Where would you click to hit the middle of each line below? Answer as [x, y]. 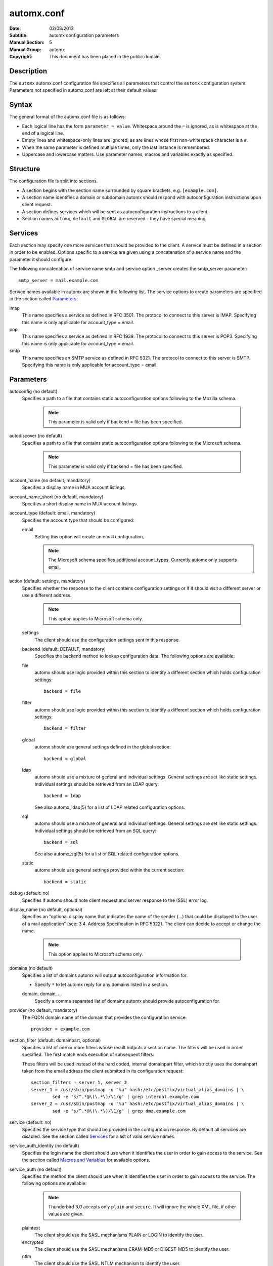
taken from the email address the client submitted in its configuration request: [103, 1071]
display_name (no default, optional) [46, 909]
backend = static [65, 882]
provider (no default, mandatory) [43, 1010]
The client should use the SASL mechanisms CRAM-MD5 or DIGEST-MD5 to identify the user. [132, 1249]
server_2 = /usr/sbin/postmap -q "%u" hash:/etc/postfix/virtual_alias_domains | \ [138, 1104]
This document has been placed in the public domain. [105, 57]
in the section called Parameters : [43, 299]
